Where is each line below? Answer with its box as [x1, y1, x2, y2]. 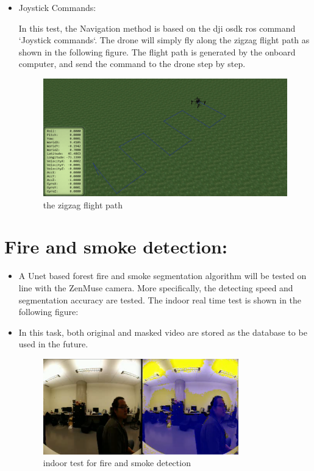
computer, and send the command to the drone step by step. [18, 57, 246, 70]
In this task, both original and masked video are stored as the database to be [18, 325, 307, 338]
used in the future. [18, 338, 88, 350]
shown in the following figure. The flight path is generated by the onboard [18, 45, 296, 58]
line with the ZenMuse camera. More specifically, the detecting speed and [18, 281, 293, 294]
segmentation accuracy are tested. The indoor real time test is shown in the [18, 293, 302, 306]
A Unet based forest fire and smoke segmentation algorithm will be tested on [18, 269, 307, 282]
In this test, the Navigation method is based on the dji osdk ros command [18, 21, 296, 34]
